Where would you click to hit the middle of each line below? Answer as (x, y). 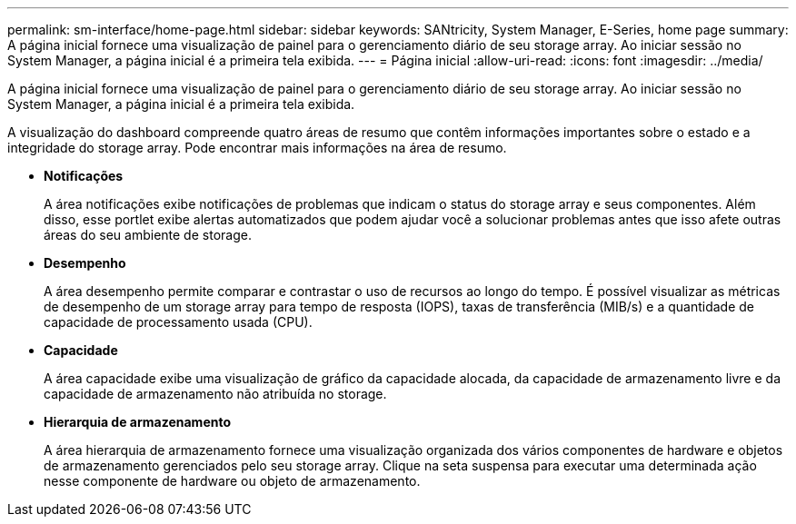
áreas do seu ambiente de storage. (148, 235)
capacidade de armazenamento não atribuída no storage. (215, 394)
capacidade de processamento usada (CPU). (178, 322)
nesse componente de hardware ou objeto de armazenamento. (232, 481)
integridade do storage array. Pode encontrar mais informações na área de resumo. (257, 148)
